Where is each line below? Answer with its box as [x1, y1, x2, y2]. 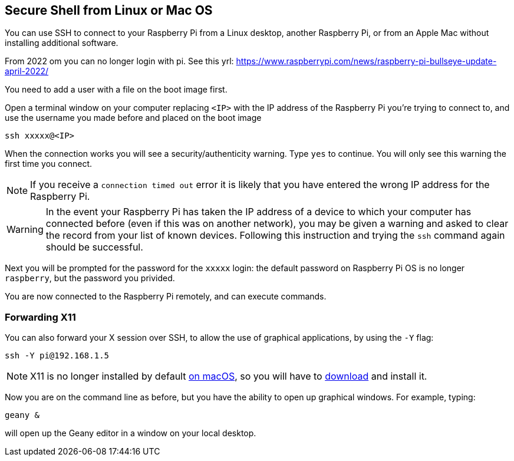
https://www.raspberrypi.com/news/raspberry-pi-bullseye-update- [236, 56, 497, 67]
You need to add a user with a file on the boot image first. [5, 84, 228, 95]
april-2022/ [5, 66, 49, 77]
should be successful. [45, 241, 143, 253]
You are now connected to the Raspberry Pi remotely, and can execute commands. [5, 291, 327, 302]
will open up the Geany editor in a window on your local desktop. [5, 428, 256, 439]
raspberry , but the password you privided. [5, 273, 175, 284]
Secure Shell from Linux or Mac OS [5, 3, 213, 18]
